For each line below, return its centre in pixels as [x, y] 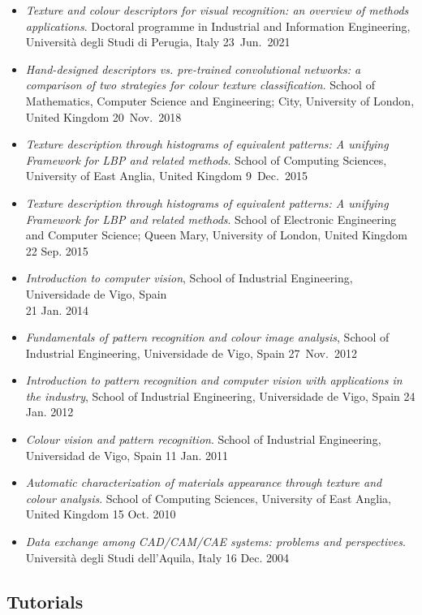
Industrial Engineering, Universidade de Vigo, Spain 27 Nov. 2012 [191, 353]
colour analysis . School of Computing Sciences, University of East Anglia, [208, 498]
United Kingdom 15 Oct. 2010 [101, 514]
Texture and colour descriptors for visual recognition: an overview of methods [217, 10]
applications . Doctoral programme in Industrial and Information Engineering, [218, 26]
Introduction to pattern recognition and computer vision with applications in [214, 380]
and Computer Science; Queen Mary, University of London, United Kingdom [217, 235]
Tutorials [45, 601]
